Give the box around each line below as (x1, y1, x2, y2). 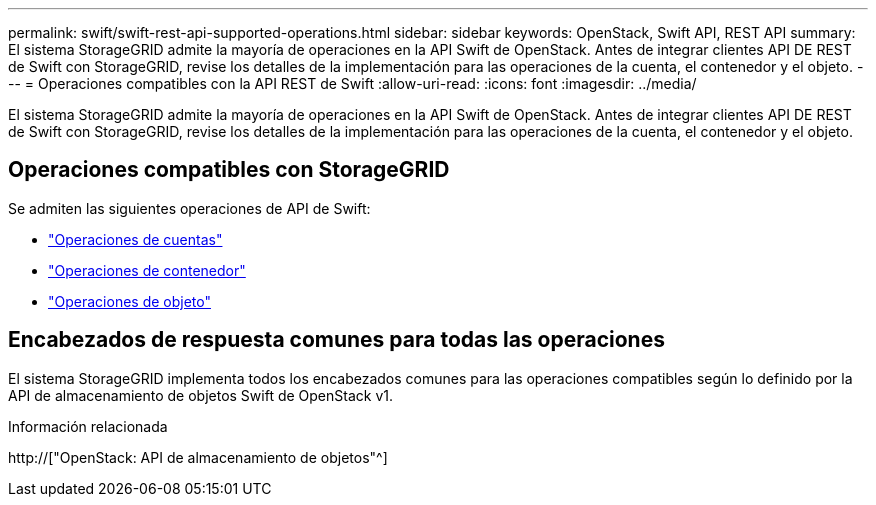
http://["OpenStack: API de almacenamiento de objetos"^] (8, 448, 388, 466)
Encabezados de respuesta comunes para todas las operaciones (8, 327, 665, 353)
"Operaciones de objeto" (48, 292, 211, 310)
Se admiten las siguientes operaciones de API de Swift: (8, 199, 371, 217)
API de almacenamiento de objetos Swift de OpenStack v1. (8, 386, 393, 404)
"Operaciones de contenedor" (48, 261, 246, 279)
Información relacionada (8, 417, 168, 435)
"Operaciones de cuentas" (48, 230, 223, 248)
